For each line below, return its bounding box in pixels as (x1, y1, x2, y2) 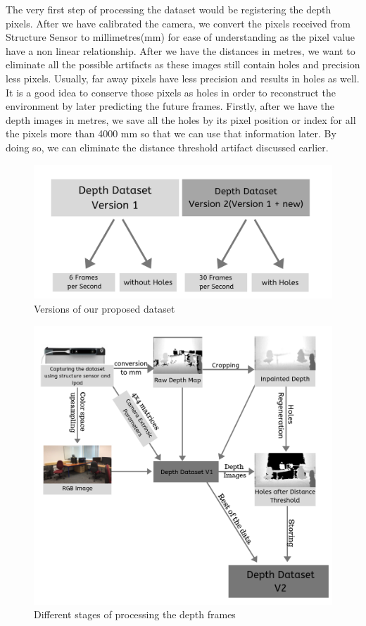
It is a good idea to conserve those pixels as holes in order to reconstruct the (6, 84, 336, 99)
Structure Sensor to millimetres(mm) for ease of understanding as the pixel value (6, 30, 355, 44)
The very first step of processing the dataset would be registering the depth (6, 2, 332, 16)
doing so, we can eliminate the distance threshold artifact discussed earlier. (6, 139, 329, 154)
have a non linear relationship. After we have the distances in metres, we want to (6, 43, 355, 58)
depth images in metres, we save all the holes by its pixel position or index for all (6, 112, 356, 127)
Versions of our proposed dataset (34, 301, 175, 315)
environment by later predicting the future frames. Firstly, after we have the (6, 99, 334, 113)
